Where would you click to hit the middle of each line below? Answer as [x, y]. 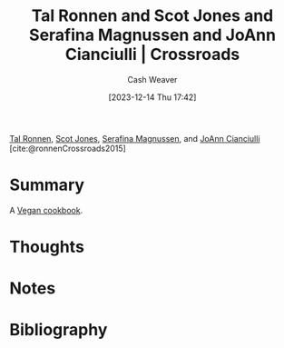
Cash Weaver [152, 79]
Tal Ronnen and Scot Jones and [152, 16]
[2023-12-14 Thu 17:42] [152, 97]
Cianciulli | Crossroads [152, 55]
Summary [47, 185]
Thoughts [47, 247]
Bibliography [59, 330]
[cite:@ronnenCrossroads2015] [68, 148]
